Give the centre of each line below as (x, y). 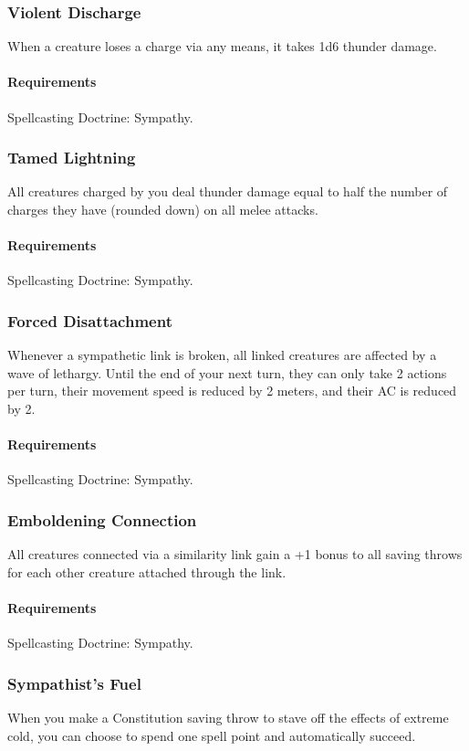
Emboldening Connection (102, 519)
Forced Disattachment (90, 320)
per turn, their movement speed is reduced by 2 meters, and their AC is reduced (232, 391)
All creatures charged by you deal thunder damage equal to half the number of (228, 191)
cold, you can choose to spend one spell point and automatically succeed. (212, 735)
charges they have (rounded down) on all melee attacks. (163, 210)
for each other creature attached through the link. (147, 571)
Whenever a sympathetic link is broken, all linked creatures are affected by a (222, 355)
